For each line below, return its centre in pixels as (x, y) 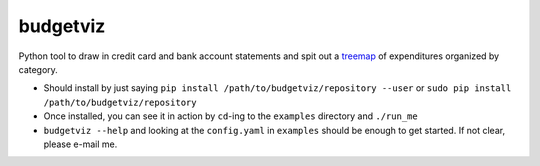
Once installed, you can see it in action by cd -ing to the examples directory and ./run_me (231, 116)
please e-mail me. (80, 144)
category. (38, 69)
